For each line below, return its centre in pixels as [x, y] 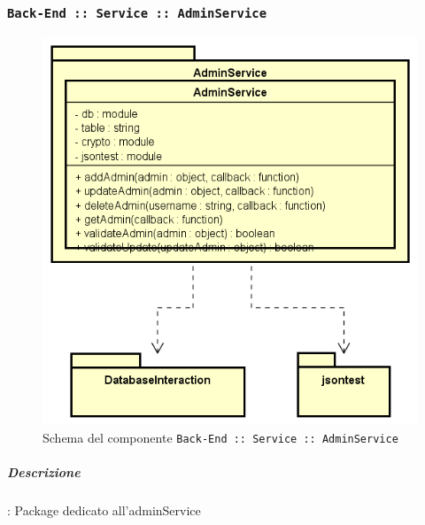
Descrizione [44, 471]
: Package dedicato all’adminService [104, 510]
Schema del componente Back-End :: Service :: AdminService [220, 437]
